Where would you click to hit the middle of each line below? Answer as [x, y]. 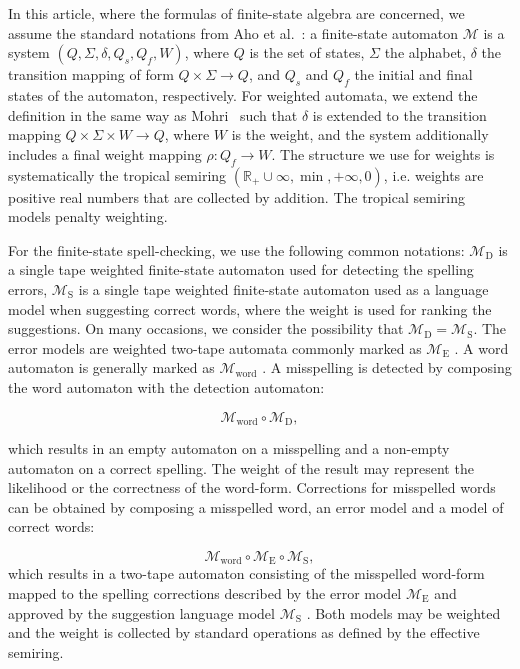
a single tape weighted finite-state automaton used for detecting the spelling [241, 269]
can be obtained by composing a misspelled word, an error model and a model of [256, 506]
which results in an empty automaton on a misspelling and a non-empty [229, 447]
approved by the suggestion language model [141, 612]
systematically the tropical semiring [117, 174]
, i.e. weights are [433, 174]
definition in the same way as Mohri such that [153, 114]
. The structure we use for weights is [383, 153]
